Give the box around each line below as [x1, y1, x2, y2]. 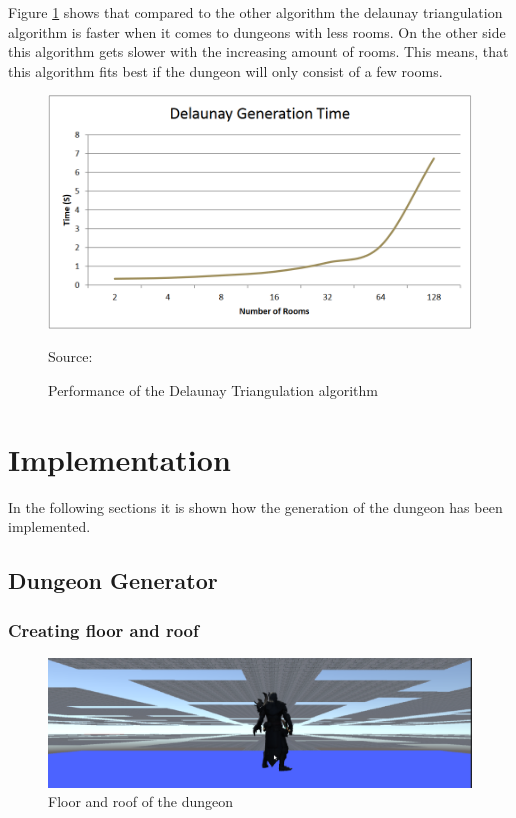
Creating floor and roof [8, 617, 199, 642]
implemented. [8, 516, 91, 537]
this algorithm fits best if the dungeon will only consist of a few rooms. [8, 60, 443, 81]
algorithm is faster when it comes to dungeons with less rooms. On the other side [8, 21, 506, 42]
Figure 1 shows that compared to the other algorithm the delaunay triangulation [8, 2, 503, 22]
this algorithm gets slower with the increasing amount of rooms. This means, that [8, 41, 509, 62]
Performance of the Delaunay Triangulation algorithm [48, 379, 378, 400]
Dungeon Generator [8, 565, 218, 596]
